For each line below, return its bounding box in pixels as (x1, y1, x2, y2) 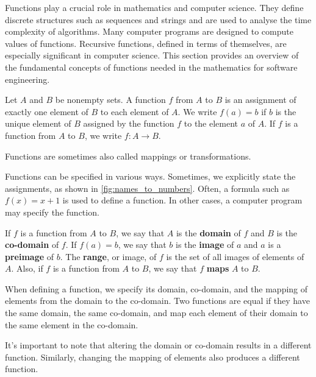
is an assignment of (224, 93, 296, 106)
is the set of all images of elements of (166, 250, 304, 262)
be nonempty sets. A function (55, 93, 166, 106)
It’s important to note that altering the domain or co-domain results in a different (5, 339, 312, 351)
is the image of (176, 238, 234, 251)
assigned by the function (83, 117, 174, 130)
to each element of (100, 105, 169, 118)
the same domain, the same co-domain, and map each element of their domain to (5, 306, 308, 319)
